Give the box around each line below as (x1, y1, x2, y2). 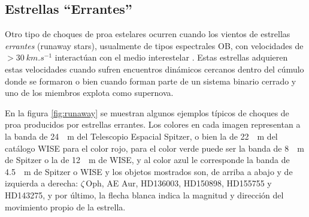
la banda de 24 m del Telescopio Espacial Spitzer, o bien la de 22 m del (5, 129, 278, 142)
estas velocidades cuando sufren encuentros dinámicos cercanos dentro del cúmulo (5, 62, 304, 75)
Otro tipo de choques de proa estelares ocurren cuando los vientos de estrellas (5, 28, 290, 40)
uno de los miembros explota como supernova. (5, 86, 174, 99)
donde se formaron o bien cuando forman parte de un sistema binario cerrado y (5, 74, 296, 87)
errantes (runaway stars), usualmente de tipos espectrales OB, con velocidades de (5, 39, 304, 52)
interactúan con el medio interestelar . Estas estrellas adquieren (54, 51, 288, 64)
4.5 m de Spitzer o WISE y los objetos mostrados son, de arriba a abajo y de (5, 165, 293, 177)
